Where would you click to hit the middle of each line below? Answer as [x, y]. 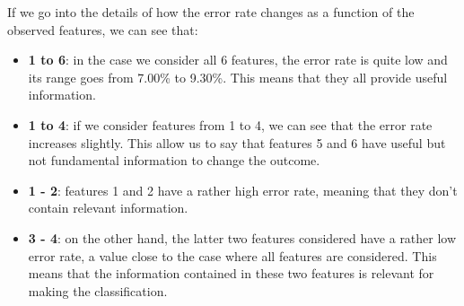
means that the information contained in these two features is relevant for [231, 273]
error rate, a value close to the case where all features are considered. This [232, 255]
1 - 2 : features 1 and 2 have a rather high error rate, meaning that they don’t [243, 190]
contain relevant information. [108, 208]
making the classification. [98, 290]
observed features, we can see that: [103, 29]
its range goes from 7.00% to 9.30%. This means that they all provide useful [238, 77]
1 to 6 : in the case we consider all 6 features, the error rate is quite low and [238, 60]
